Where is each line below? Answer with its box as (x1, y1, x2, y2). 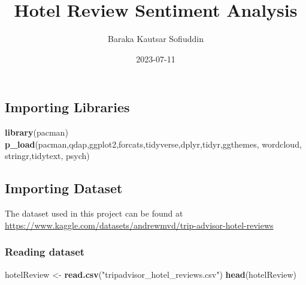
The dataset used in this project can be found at (5, 207, 183, 220)
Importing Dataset (5, 179, 123, 197)
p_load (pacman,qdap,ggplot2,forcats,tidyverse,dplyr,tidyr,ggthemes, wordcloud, (5, 137, 302, 150)
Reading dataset (5, 244, 85, 259)
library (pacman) (5, 126, 68, 139)
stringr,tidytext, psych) (5, 149, 90, 162)
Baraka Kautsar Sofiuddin (108, 32, 204, 45)
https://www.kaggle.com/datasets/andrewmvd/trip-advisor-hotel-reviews (5, 218, 274, 231)
